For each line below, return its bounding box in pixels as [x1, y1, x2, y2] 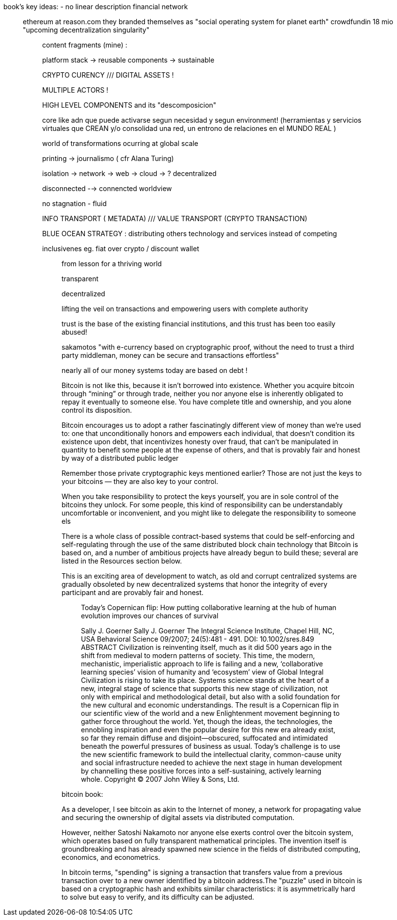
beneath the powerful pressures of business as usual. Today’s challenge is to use [81, 742, 340, 750]
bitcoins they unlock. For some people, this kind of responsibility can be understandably [62, 500, 343, 509]
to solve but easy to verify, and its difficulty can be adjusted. [62, 893, 254, 901]
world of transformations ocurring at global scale [42, 139, 198, 147]
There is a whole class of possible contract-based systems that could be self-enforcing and [62, 532, 355, 540]
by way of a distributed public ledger [62, 454, 179, 462]
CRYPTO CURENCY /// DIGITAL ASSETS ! [42, 71, 174, 79]
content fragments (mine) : [42, 41, 127, 49]
